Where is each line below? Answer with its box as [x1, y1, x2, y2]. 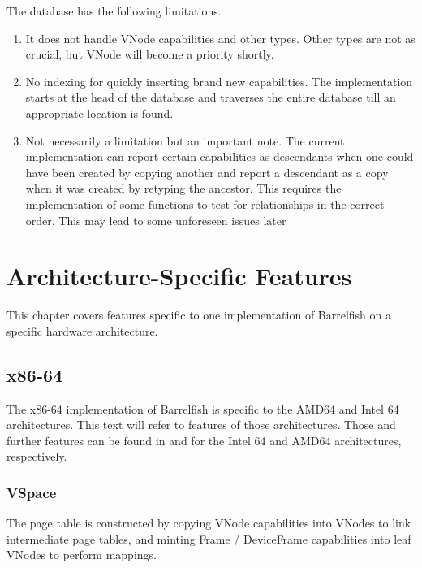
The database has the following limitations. [6, 2, 222, 19]
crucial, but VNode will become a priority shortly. [25, 46, 274, 63]
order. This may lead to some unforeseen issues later [25, 211, 286, 228]
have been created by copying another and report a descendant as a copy [25, 163, 389, 180]
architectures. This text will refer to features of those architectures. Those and [6, 416, 396, 433]
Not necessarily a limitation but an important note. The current [25, 132, 345, 149]
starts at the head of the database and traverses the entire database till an [25, 89, 396, 106]
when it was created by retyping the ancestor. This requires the [25, 180, 342, 197]
